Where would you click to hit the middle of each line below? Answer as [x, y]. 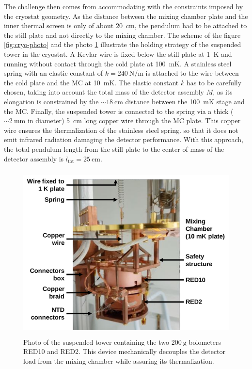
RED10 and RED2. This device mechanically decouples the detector [125, 351]
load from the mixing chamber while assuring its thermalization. [119, 361]
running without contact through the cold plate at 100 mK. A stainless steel [118, 63]
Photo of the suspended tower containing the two [96, 342]
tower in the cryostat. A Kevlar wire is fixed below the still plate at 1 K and [118, 54]
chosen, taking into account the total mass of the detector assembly [104, 92]
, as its [223, 92]
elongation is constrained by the [51, 101]
